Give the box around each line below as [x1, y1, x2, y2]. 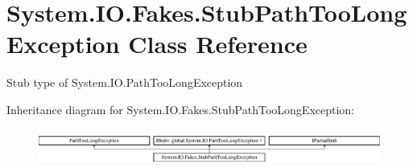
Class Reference [128, 27, 308, 60]
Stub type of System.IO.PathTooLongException [6, 74, 243, 91]
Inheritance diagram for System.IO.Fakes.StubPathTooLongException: [6, 100, 355, 117]
